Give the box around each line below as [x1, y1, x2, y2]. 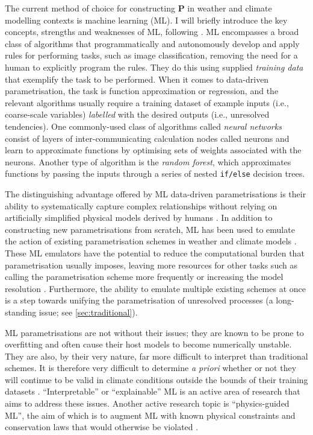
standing [5, 305, 37, 318]
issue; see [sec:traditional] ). [39, 305, 138, 318]
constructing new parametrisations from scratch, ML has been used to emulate [5, 223, 295, 235]
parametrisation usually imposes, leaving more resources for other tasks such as [5, 258, 297, 271]
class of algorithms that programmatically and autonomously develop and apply [5, 37, 300, 49]
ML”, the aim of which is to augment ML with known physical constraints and [5, 408, 296, 421]
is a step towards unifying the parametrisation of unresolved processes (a [5, 294, 273, 306]
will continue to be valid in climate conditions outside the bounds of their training [5, 373, 308, 386]
